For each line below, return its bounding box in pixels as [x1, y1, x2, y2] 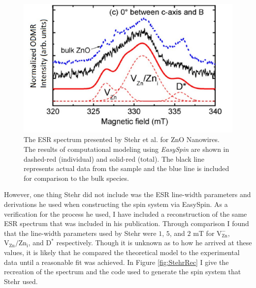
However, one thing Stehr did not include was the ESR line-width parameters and [4, 189, 251, 200]
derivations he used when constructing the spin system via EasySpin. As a [4, 199, 228, 209]
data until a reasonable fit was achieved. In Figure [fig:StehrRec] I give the [4, 257, 229, 267]
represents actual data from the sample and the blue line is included [24, 163, 229, 173]
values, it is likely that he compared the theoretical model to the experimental [4, 247, 240, 257]
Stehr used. [4, 276, 38, 286]
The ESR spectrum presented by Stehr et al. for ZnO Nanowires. [24, 134, 220, 144]
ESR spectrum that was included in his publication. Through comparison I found [4, 218, 249, 229]
